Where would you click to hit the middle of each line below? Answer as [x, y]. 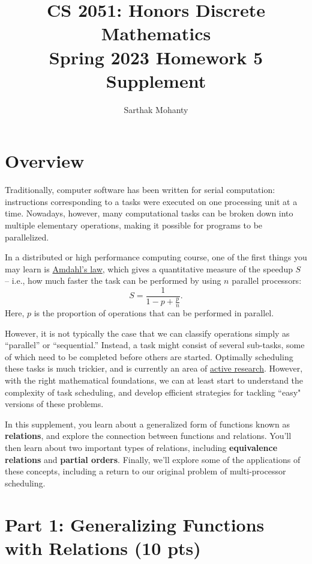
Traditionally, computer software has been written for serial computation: [140, 190]
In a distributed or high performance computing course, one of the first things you [156, 257]
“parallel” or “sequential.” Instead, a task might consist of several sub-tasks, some [155, 345]
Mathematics [156, 33]
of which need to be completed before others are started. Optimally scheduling [149, 356]
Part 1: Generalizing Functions [135, 524]
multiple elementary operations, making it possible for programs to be [134, 225]
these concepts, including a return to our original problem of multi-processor [145, 471]
